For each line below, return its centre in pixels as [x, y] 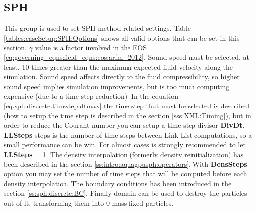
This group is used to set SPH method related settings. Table [97, 28]
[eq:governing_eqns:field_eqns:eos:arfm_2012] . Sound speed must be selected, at [127, 57]
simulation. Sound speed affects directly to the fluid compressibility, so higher [122, 77]
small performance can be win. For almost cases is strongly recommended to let [125, 144]
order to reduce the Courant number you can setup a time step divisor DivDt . [124, 125]
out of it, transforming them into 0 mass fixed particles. [89, 202]
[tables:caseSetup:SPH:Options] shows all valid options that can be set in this [122, 37]
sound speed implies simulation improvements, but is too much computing [117, 86]
